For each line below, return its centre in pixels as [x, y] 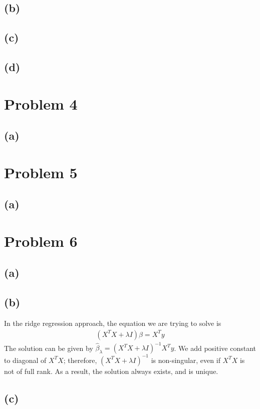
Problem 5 [41, 172]
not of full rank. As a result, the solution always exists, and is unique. [111, 371]
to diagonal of [25, 360]
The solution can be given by [49, 348]
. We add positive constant [215, 348]
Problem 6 [41, 241]
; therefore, [80, 360]
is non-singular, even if [186, 360]
